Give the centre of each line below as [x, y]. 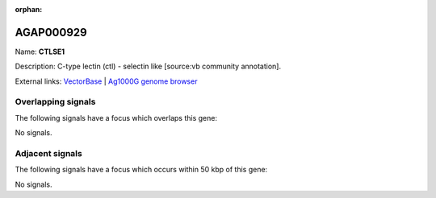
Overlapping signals [55, 102]
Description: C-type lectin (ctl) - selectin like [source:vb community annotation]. [148, 66]
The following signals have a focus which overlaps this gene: [116, 118]
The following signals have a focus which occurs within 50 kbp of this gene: [141, 170]
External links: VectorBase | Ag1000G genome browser [106, 81]
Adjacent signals [48, 153]
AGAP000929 [51, 32]
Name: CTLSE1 [40, 52]
